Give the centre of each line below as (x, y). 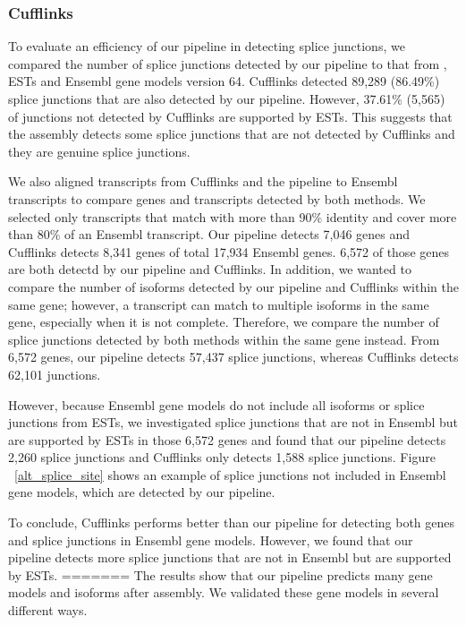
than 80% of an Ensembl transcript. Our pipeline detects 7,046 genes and (209, 234)
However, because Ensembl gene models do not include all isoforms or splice (216, 404)
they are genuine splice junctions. (99, 151)
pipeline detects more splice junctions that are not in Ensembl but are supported (230, 557)
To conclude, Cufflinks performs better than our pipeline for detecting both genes (232, 522)
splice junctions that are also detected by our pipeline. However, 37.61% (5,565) (227, 98)
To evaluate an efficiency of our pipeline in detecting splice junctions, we (207, 46)
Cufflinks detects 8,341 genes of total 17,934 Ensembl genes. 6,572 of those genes (229, 251)
